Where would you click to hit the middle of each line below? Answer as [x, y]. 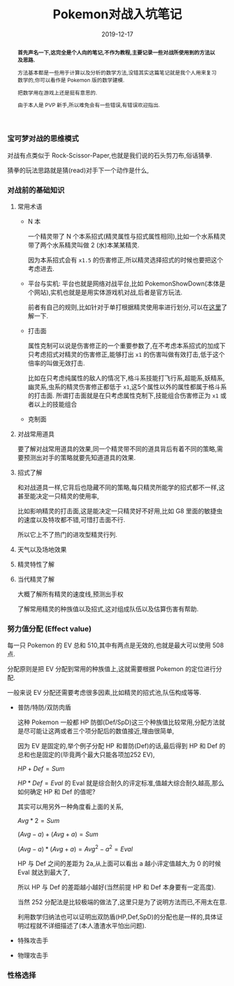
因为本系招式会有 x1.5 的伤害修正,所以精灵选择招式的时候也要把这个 [125, 260]
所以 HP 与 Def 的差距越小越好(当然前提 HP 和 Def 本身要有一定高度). [117, 887]
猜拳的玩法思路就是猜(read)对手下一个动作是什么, [78, 170]
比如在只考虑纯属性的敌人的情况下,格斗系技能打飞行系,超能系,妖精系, [126, 378]
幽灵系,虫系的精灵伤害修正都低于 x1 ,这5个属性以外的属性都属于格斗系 [127, 387]
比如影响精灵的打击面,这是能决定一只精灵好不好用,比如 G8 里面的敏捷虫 [120, 511]
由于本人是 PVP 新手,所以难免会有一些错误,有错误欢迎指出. [89, 105]
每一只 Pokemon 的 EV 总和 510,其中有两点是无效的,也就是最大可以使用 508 [116, 645]
